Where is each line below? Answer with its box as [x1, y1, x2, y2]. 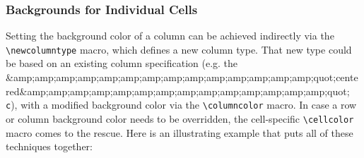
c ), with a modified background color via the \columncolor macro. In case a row [6, 97, 357, 112]
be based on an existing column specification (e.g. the [6, 56, 238, 71]
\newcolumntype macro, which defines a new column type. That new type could [6, 42, 352, 56]
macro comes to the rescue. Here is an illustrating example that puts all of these [6, 125, 353, 140]
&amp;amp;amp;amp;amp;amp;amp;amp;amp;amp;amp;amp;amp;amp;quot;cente [6, 70, 358, 85]
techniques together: [6, 139, 93, 154]
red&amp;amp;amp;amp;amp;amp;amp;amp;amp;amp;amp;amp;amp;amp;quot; [6, 83, 350, 98]
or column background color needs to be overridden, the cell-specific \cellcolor [6, 111, 354, 126]
